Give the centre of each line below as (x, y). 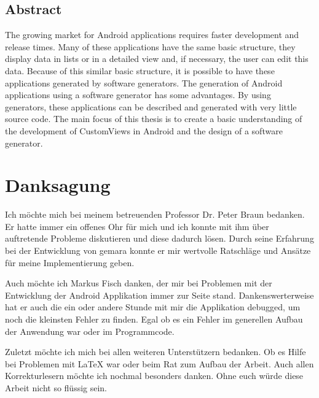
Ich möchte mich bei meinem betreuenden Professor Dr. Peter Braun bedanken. (155, 214)
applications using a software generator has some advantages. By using (138, 95)
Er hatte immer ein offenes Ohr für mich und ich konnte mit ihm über (137, 226)
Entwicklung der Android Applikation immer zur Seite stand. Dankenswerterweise (159, 295)
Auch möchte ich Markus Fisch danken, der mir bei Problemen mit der (139, 283)
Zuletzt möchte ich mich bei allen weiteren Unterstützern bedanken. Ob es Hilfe (156, 352)
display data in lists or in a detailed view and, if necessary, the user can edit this (157, 59)
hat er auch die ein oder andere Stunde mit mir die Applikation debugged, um (153, 307)
